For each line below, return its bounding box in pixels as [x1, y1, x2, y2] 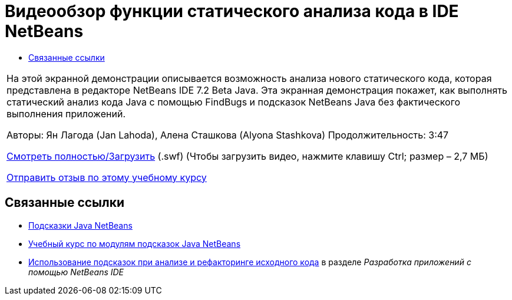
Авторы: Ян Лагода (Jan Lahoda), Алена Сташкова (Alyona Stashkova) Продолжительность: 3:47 [6, 128, 449, 141]
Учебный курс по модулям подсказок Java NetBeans [28, 238, 241, 249]
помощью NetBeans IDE [28, 266, 124, 277]
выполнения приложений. [6, 107, 125, 120]
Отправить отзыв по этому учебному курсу [6, 171, 207, 183]
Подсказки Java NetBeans [28, 220, 133, 230]
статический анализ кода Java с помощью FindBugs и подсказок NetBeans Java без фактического [6, 95, 460, 108]
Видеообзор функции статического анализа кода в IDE [5, 1, 459, 21]
